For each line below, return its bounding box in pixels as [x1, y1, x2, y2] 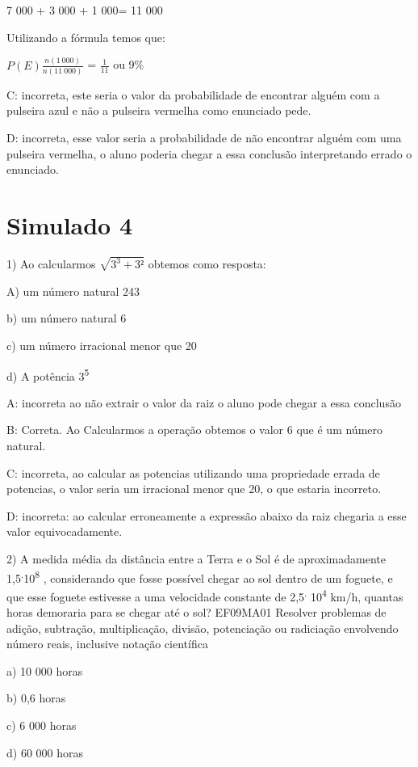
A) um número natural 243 [6, 282, 140, 299]
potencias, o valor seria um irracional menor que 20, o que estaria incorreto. [6, 480, 382, 497]
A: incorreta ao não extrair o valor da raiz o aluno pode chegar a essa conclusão [6, 394, 401, 411]
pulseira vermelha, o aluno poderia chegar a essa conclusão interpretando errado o [6, 145, 412, 162]
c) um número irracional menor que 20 [6, 336, 197, 353]
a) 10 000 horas [6, 662, 83, 679]
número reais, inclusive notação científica [6, 635, 208, 652]
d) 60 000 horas [6, 744, 84, 761]
